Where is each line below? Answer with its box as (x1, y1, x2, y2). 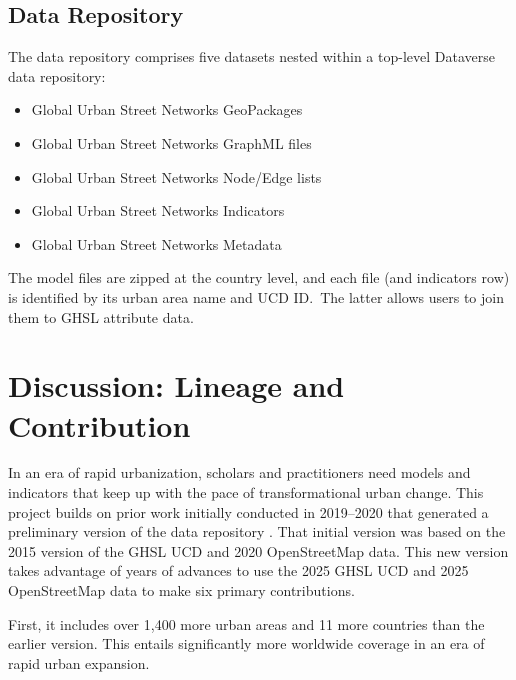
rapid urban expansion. (8, 652, 150, 673)
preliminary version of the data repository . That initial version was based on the (8, 521, 506, 542)
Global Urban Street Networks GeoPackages (31, 99, 303, 120)
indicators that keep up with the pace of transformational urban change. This (8, 482, 484, 503)
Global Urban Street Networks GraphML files (31, 132, 312, 153)
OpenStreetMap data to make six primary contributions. (8, 580, 355, 601)
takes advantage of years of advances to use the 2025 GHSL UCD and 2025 (8, 560, 469, 581)
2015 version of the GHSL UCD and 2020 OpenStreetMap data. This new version (8, 540, 509, 561)
